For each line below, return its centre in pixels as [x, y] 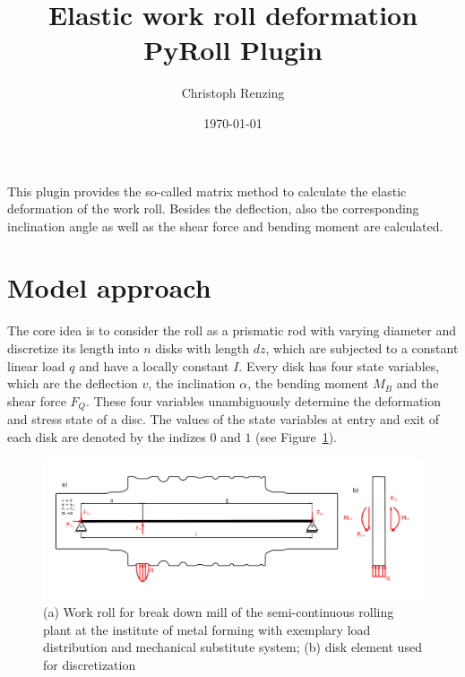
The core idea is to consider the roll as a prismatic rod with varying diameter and [232, 330]
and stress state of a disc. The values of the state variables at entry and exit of [224, 419]
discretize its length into [73, 348]
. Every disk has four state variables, [339, 365]
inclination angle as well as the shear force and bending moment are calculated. [225, 226]
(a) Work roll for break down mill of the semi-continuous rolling [219, 612]
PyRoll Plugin [233, 50]
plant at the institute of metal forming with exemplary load [207, 629]
